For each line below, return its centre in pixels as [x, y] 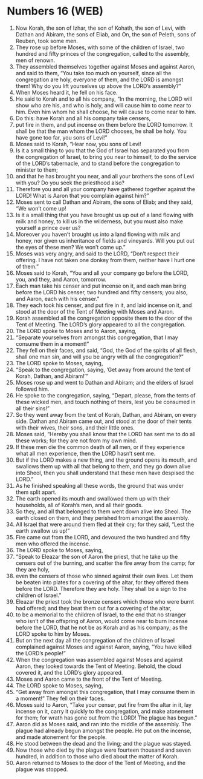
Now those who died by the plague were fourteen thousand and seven [103, 750]
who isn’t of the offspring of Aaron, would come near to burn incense [101, 621]
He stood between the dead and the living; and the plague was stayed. [104, 743]
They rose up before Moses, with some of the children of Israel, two [100, 47]
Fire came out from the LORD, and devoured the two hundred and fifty [103, 537]
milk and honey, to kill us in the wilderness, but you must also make [99, 221]
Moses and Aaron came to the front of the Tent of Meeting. [89, 679]
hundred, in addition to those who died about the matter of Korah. [97, 756]
